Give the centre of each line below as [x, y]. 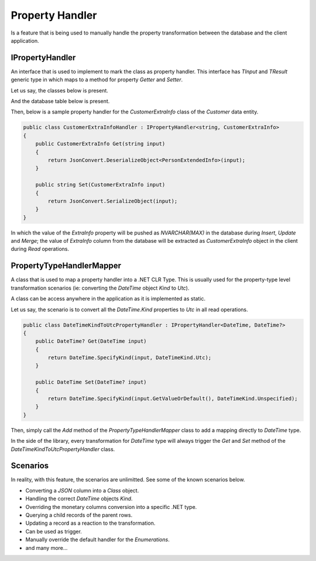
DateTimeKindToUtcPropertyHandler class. [63, 449]
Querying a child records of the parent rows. [79, 515]
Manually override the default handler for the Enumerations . [97, 540]
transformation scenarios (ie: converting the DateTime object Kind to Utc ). [100, 288]
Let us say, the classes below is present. [59, 90]
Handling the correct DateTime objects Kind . [79, 499]
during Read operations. [40, 249]
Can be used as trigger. [54, 531]
